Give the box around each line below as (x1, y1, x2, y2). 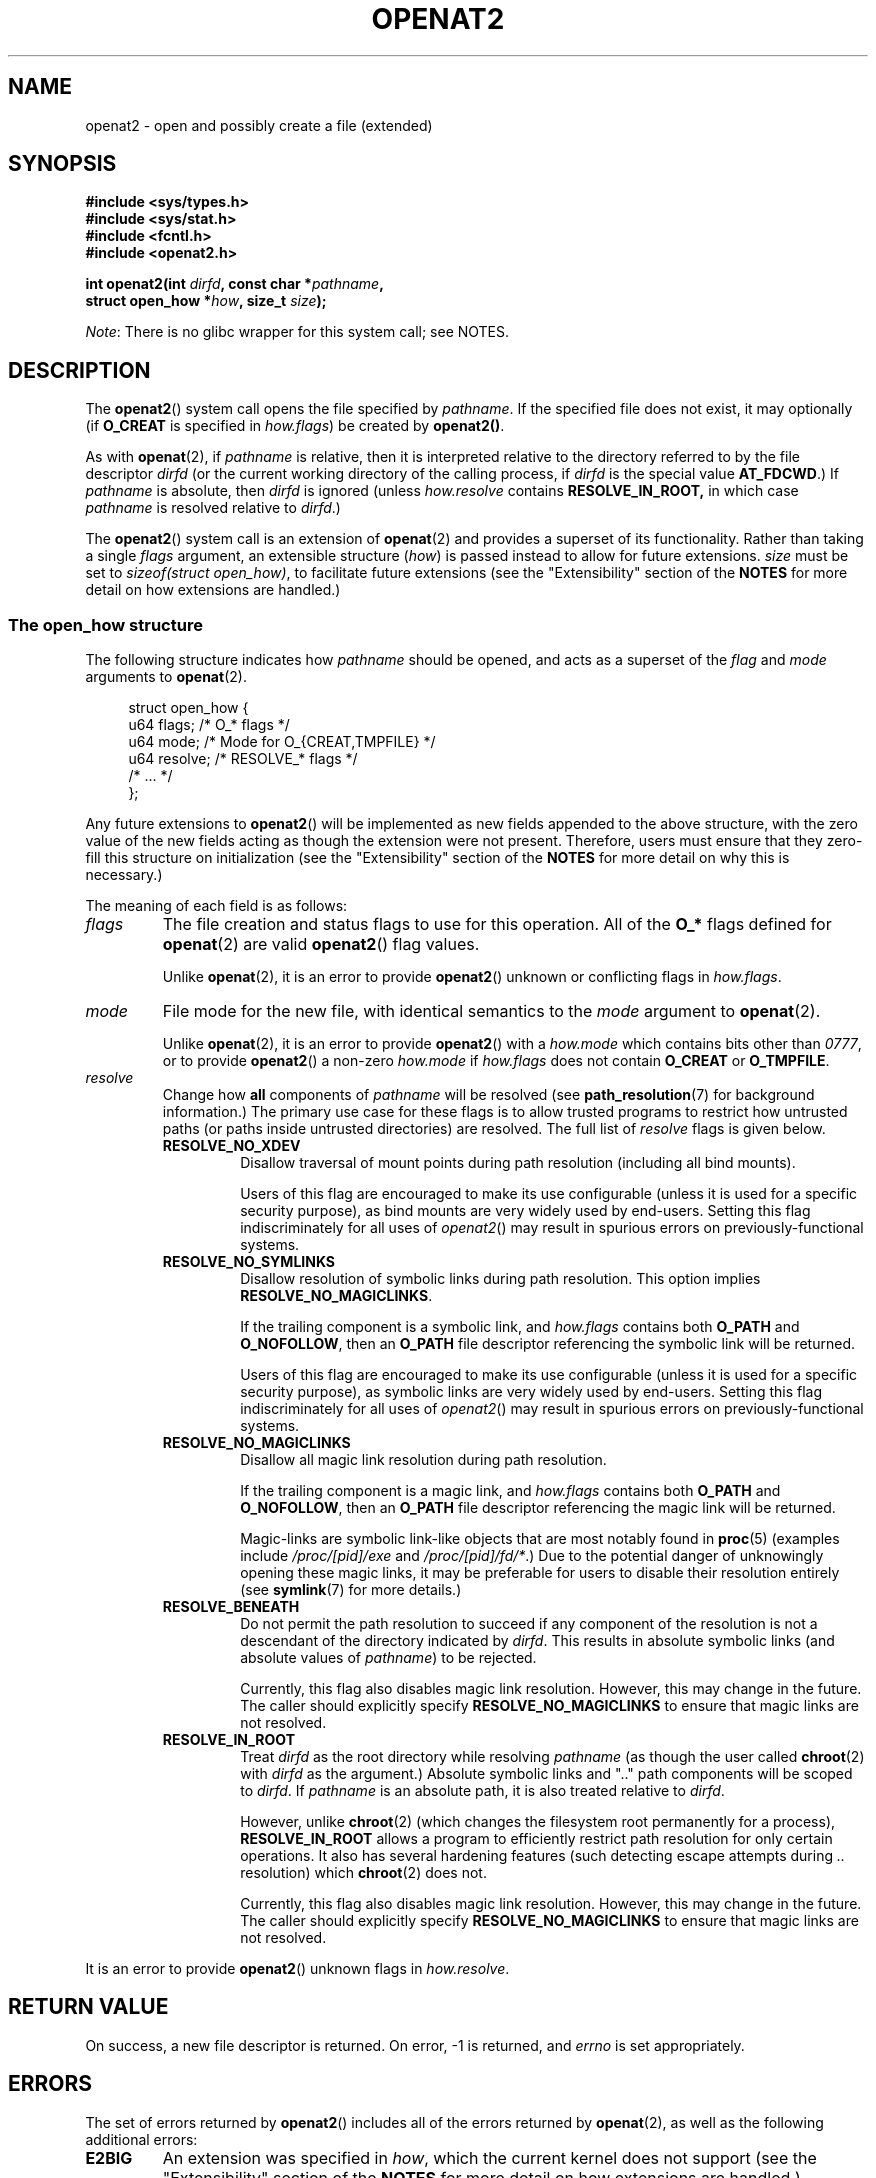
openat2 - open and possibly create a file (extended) (85, 116, 433, 134)
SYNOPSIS (8, 151, 117, 177)
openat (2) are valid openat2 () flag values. (162, 934, 480, 955)
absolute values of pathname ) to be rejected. (240, 1649, 537, 1667)
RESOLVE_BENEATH (162, 1598, 300, 1616)
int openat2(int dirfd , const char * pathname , (85, 275, 384, 293)
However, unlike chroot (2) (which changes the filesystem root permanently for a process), (240, 1813, 836, 1831)
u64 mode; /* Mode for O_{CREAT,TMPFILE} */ (128, 733, 436, 751)
